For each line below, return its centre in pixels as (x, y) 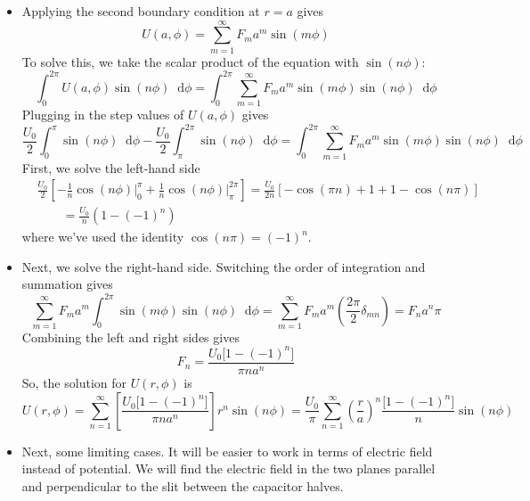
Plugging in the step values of (103, 115)
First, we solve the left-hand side (111, 167)
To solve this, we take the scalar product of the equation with (190, 61)
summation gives (67, 284)
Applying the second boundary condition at (141, 11)
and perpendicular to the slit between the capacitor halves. (183, 485)
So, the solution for (74, 382)
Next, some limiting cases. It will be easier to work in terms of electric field (227, 451)
